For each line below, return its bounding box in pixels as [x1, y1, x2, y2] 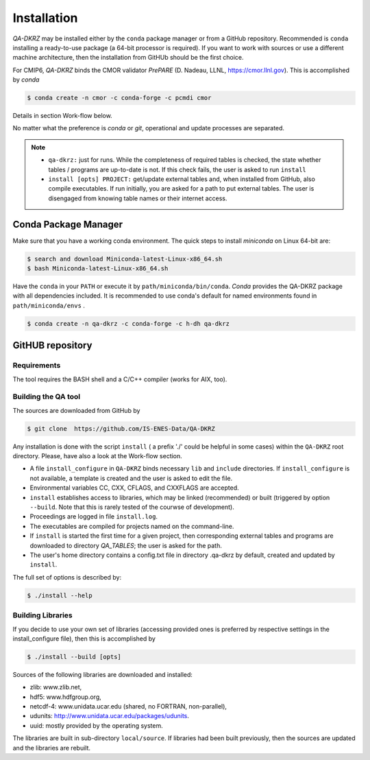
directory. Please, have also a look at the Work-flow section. [12, 452, 183, 460]
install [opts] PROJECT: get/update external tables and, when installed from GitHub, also [48, 175, 315, 183]
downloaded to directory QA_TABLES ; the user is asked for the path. [29, 541, 222, 549]
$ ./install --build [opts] [27, 652, 121, 661]
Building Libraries [12, 610, 73, 620]
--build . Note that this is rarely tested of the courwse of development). [29, 503, 234, 511]
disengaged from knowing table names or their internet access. [48, 194, 227, 202]
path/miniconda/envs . [12, 301, 86, 309]
